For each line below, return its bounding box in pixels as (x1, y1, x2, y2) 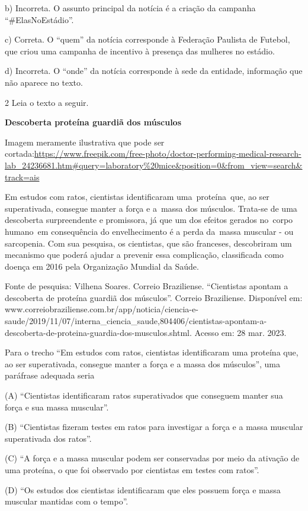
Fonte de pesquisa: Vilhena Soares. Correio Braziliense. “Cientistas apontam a (5, 280, 288, 292)
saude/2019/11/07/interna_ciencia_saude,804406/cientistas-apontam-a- (5, 315, 267, 327)
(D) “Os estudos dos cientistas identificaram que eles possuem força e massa (5, 483, 281, 496)
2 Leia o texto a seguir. (5, 96, 89, 108)
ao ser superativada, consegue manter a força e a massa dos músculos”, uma (5, 357, 281, 370)
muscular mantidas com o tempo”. (5, 495, 129, 507)
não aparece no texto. (5, 76, 83, 88)
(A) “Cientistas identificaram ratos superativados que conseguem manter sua (5, 389, 283, 402)
